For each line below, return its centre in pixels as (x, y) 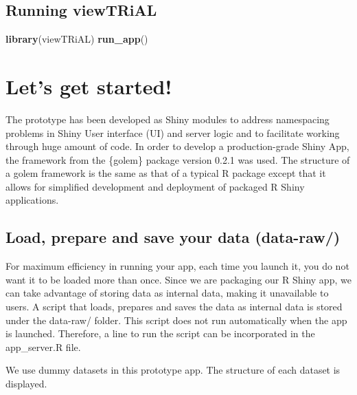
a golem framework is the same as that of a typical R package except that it (166, 173)
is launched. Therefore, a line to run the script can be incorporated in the (160, 333)
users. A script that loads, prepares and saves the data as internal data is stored (174, 307)
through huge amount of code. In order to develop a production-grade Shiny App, (177, 146)
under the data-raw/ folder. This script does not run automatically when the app (176, 320)
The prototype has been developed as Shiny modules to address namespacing (168, 119)
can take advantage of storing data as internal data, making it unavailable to (167, 293)
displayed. (26, 384)
